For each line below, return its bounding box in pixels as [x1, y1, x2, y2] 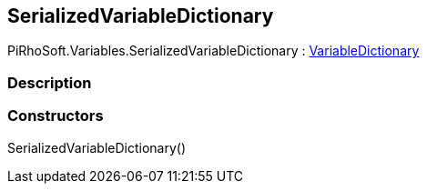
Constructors [7, 106, 104, 126]
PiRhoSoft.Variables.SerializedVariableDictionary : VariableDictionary [7, 43, 420, 59]
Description [7, 73, 92, 92]
